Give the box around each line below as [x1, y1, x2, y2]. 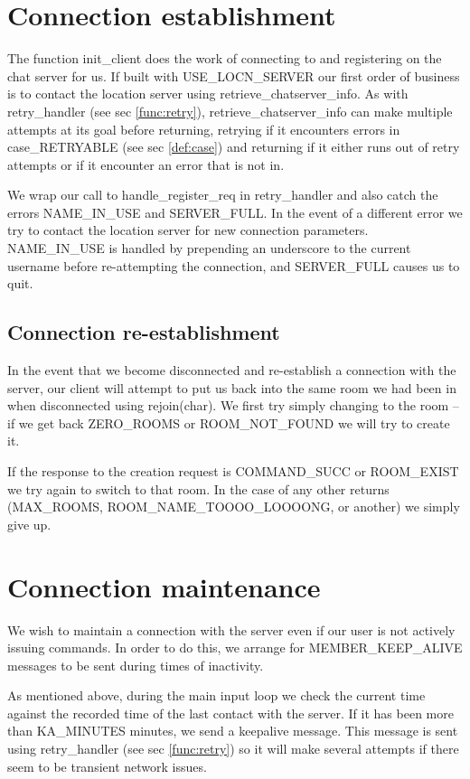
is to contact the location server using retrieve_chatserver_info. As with [7, 84, 409, 103]
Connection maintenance [7, 568, 321, 605]
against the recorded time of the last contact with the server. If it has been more [7, 703, 454, 722]
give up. [7, 514, 52, 533]
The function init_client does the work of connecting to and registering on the [7, 49, 442, 68]
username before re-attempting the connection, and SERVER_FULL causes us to [7, 256, 460, 275]
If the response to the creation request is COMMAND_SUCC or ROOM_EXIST [7, 462, 459, 481]
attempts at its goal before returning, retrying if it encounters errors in [7, 119, 400, 138]
